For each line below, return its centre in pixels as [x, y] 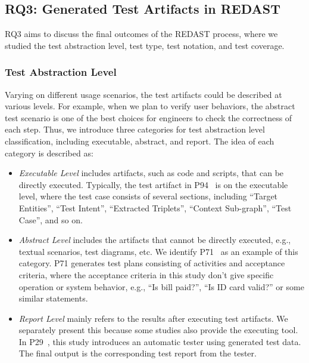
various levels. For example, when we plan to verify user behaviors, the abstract [150, 106]
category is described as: [49, 153]
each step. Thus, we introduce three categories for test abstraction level [135, 129]
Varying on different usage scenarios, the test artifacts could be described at [143, 94]
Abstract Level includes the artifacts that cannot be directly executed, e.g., [155, 240]
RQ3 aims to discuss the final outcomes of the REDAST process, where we [141, 34]
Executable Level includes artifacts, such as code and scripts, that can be [151, 173]
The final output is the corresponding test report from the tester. [138, 353]
